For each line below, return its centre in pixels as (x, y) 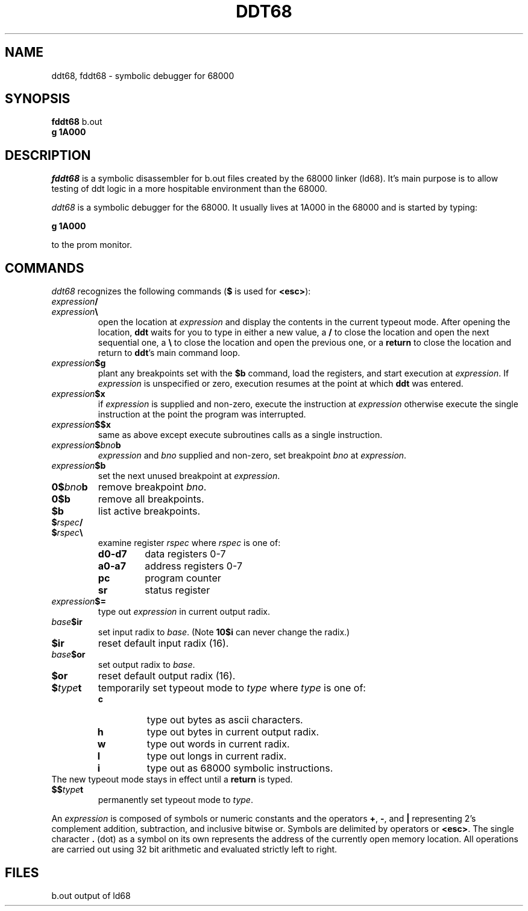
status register (178, 590)
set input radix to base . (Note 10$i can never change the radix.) (224, 632)
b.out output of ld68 (91, 895)
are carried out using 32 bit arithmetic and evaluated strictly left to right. (194, 849)
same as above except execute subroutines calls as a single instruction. (240, 435)
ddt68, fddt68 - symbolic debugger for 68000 (143, 75)
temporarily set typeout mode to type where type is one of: (232, 688)
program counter (183, 578)
